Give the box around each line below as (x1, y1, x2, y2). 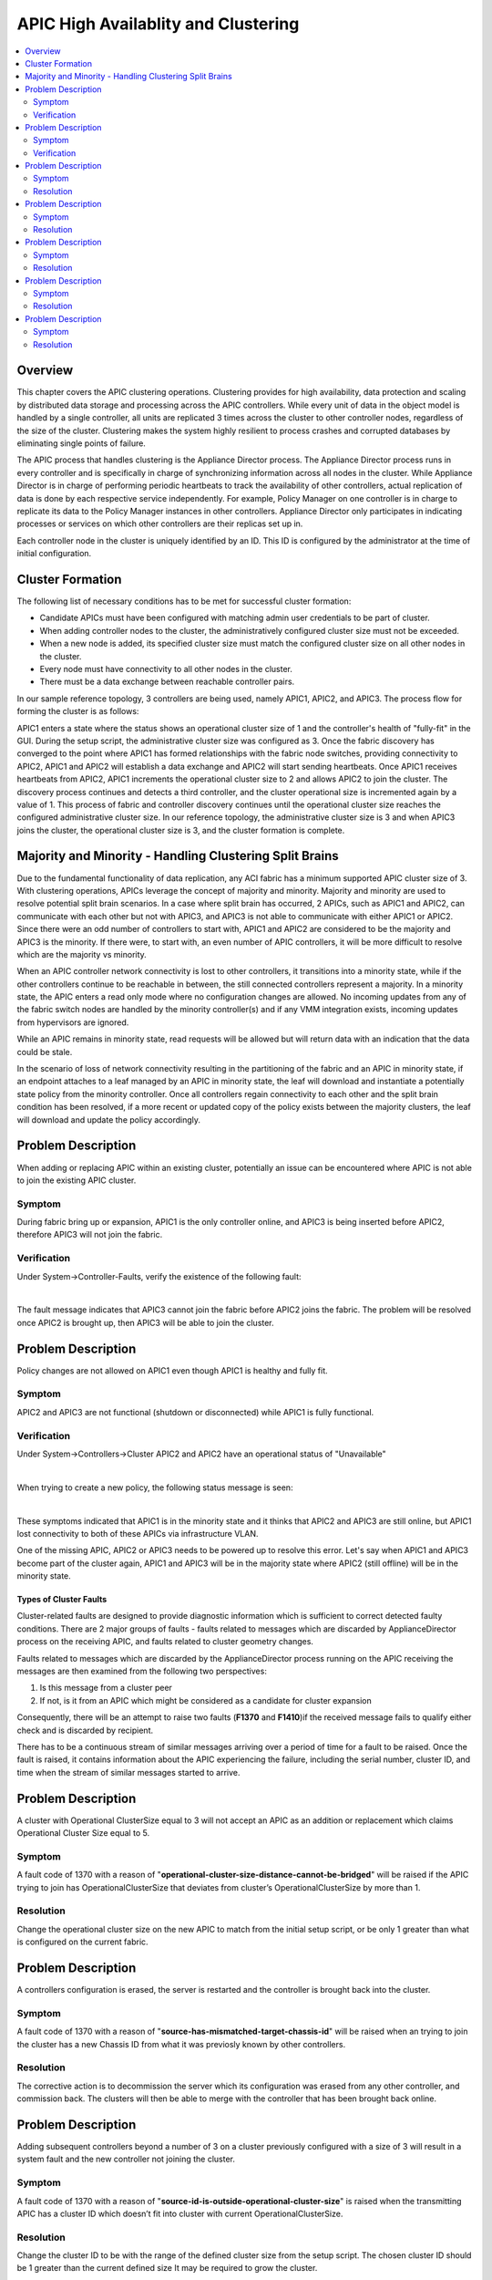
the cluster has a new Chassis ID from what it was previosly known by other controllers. (16, 2038, 346, 2049)
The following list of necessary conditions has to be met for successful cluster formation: (16, 596, 352, 606)
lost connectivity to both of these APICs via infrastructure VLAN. (16, 1528, 259, 1539)
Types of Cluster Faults (16, 1594, 108, 1605)
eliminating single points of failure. (16, 438, 146, 449)
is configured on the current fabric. (16, 1936, 149, 1947)
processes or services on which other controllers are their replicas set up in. (16, 518, 303, 529)
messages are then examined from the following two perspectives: (16, 1665, 268, 1677)
